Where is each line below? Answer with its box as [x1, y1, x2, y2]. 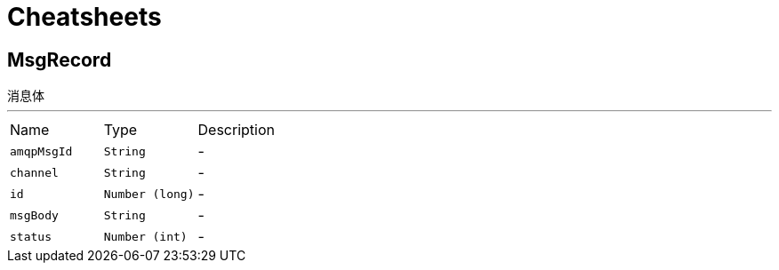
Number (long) [103, 187, 195, 201]
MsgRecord [7, 48, 112, 71]
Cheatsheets [7, 2, 162, 32]
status [10, 229, 52, 243]
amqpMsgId [10, 144, 73, 158]
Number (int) [103, 229, 188, 243]
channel [10, 165, 59, 179]
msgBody [10, 208, 59, 222]
